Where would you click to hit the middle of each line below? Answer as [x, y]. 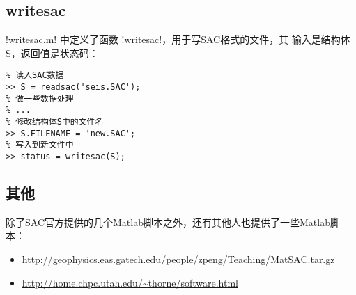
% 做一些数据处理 [40, 98]
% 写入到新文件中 [40, 145]
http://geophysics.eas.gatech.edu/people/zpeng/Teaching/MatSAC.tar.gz [178, 259]
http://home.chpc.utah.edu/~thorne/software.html [130, 282]
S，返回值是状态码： [52, 53]
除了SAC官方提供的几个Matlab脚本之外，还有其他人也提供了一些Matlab [168, 222]
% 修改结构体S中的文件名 [55, 122]
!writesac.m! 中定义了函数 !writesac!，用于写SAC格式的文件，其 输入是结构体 [178, 39]
